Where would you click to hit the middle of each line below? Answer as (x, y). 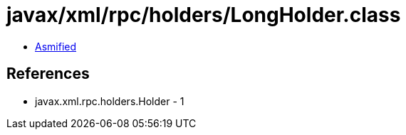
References (48, 74)
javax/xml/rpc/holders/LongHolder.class (204, 15)
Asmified (56, 46)
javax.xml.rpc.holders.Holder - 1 (110, 101)
